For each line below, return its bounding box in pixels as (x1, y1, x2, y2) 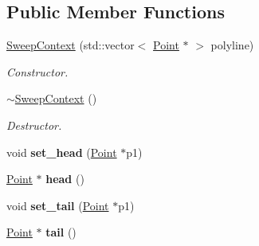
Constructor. (6, 63, 69, 80)
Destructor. (6, 116, 62, 133)
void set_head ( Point (6, 143, 117, 160)
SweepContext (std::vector (6, 37, 135, 53)
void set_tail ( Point (6, 197, 109, 213)
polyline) (210, 37, 254, 53)
